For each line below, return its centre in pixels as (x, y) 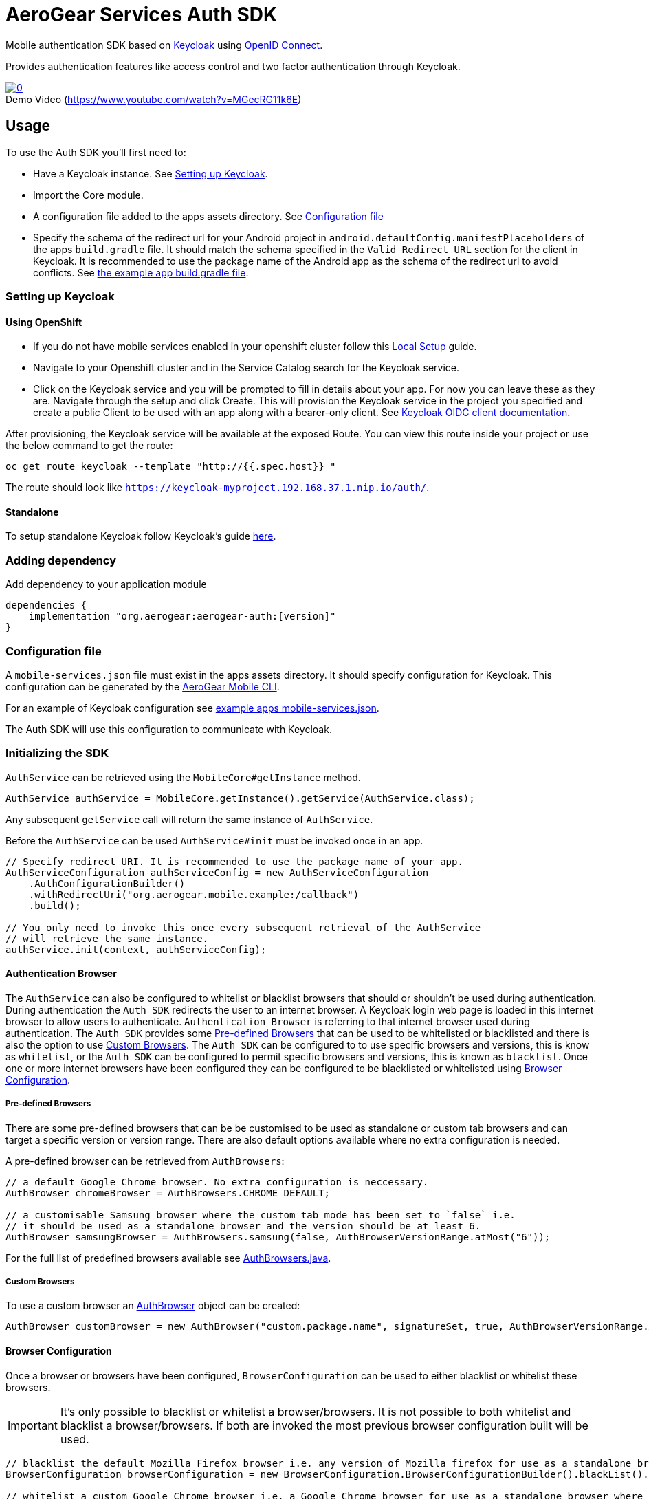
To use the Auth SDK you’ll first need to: (96, 152)
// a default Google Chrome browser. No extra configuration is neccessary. (217, 1182)
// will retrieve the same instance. (107, 938)
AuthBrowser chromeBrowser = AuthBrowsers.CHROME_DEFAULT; (168, 1193)
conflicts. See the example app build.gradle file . (141, 272)
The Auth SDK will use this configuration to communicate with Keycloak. (169, 729)
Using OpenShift (44, 322)
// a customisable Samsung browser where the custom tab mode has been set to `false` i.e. (261, 1215)
